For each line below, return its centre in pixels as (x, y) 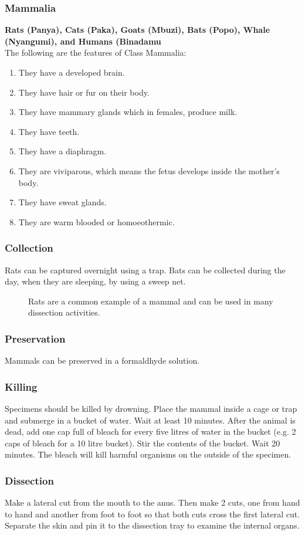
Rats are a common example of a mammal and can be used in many (151, 301)
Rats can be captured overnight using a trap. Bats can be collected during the (145, 270)
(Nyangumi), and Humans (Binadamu (83, 41)
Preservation (35, 338)
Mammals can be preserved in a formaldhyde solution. (102, 360)
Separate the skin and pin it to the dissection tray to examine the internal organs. (152, 525)
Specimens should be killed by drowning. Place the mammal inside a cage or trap (151, 408)
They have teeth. (49, 131)
